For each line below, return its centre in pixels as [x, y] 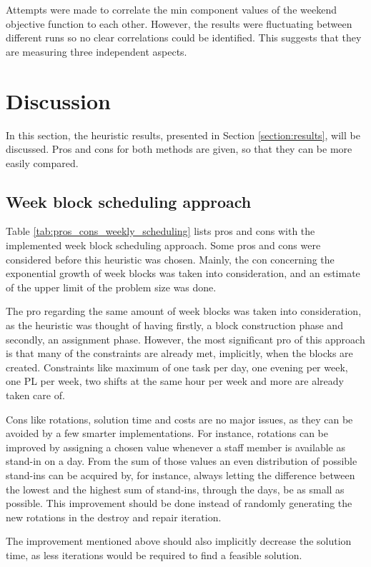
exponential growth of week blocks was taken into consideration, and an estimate [183, 273]
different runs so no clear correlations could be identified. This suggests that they [184, 37]
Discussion [58, 100]
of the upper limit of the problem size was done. [111, 287]
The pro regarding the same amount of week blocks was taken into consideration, [184, 311]
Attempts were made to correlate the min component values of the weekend [171, 9]
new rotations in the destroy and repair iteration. [114, 517]
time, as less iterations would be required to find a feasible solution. [154, 555]
